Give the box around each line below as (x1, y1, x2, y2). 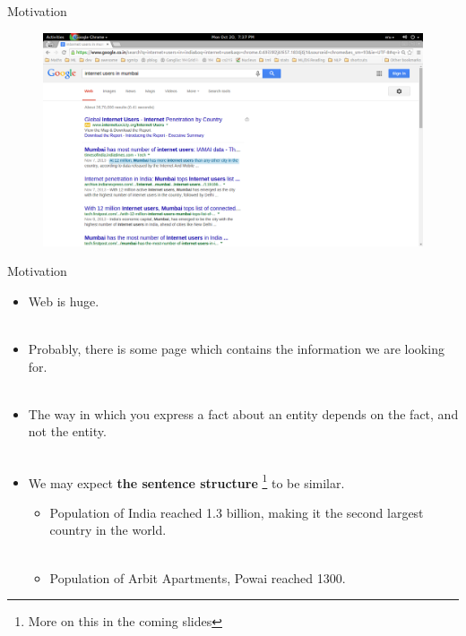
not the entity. (28, 422, 107, 441)
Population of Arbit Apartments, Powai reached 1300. (49, 568, 346, 587)
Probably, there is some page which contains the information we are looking (28, 339, 444, 358)
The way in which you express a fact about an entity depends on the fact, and (28, 404, 459, 423)
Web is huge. (28, 291, 99, 310)
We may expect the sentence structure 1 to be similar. (28, 470, 345, 492)
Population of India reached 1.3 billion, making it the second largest (49, 503, 424, 521)
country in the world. (49, 520, 167, 539)
